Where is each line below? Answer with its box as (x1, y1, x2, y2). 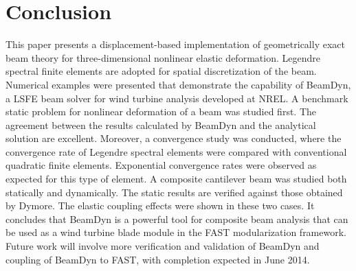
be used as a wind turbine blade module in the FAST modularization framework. (5, 225, 346, 239)
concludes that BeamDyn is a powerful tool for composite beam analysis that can (5, 211, 348, 226)
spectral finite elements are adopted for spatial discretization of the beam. (5, 64, 317, 78)
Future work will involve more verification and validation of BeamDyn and (5, 239, 320, 253)
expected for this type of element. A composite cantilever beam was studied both (5, 172, 347, 186)
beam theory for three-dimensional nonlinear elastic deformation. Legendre (5, 50, 320, 64)
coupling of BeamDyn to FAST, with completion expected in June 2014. (5, 252, 310, 266)
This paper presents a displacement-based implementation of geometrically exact (5, 37, 345, 51)
